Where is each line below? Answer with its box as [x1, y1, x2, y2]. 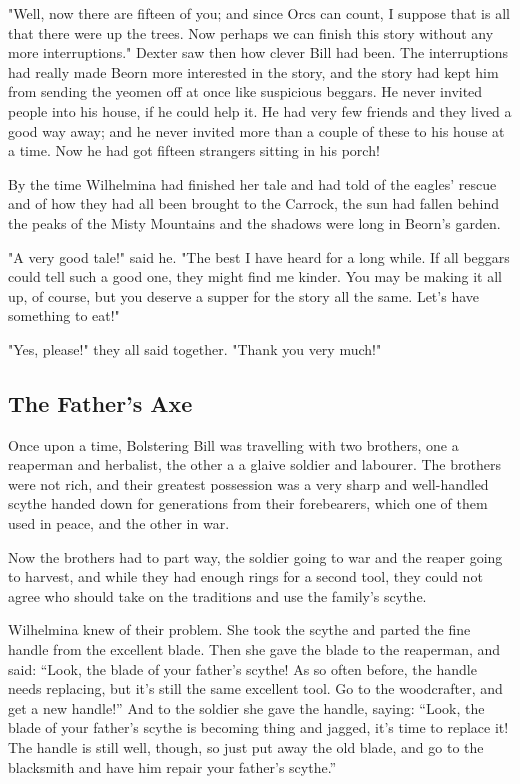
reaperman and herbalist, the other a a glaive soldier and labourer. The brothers [8, 454, 501, 475]
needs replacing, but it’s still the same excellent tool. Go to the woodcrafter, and [8, 678, 503, 699]
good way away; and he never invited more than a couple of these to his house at [8, 120, 505, 141]
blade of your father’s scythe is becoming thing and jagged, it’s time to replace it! [8, 717, 509, 738]
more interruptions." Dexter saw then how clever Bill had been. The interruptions [8, 42, 509, 63]
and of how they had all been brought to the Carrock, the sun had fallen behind [8, 193, 500, 214]
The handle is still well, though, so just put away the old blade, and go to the [8, 737, 484, 758]
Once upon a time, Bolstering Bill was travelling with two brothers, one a [8, 434, 459, 455]
